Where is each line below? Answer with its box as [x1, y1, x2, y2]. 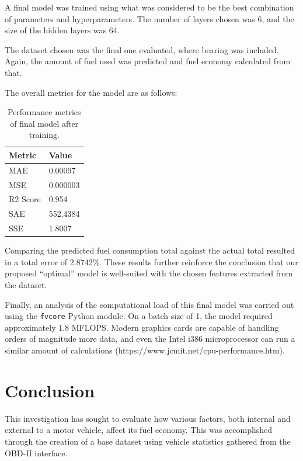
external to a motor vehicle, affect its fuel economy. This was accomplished [5, 424, 273, 436]
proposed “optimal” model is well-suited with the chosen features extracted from [5, 267, 293, 279]
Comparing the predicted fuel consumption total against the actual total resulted [5, 244, 295, 257]
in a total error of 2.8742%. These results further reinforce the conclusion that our [5, 255, 298, 268]
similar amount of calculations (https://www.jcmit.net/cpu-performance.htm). [5, 344, 285, 356]
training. [29, 129, 60, 141]
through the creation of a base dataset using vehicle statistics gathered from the [5, 435, 291, 447]
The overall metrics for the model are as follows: [5, 86, 177, 98]
